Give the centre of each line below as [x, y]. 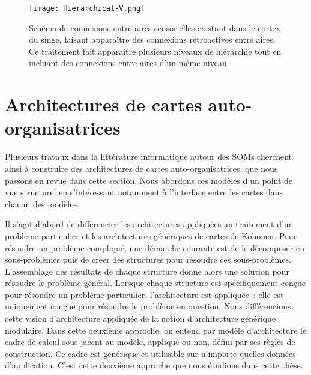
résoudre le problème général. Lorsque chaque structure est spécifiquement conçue [155, 283]
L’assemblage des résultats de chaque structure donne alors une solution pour [147, 271]
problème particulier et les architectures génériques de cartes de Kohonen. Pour [151, 235]
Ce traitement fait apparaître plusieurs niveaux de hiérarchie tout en [155, 51]
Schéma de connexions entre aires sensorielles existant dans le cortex [155, 27]
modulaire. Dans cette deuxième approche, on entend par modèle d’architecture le [156, 330]
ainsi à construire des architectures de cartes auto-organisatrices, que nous [141, 168]
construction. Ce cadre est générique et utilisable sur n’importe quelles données [150, 353]
